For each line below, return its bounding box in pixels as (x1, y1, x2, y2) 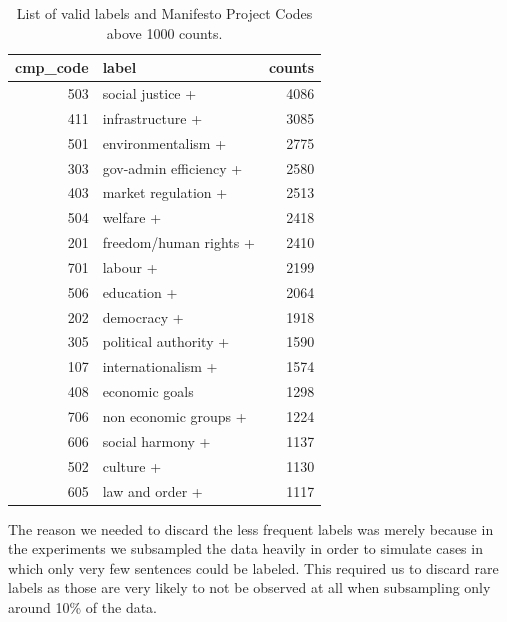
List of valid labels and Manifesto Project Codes (16, 3, 313, 23)
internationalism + (102, 356, 218, 377)
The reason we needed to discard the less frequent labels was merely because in (8, 518, 494, 539)
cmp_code (15, 57, 89, 78)
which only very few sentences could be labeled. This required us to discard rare (8, 557, 499, 578)
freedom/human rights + (102, 232, 255, 253)
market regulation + (102, 182, 228, 203)
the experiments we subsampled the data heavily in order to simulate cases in (8, 538, 483, 559)
